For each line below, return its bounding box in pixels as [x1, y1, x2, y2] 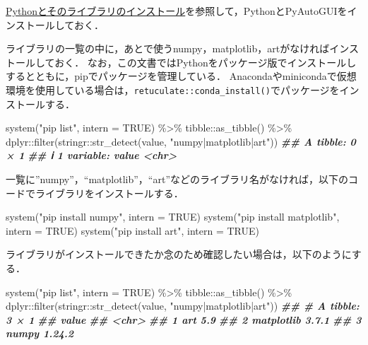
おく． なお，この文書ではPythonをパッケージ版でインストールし [54, 54, 357, 69]
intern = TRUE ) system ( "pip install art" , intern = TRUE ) [6, 223, 259, 238]
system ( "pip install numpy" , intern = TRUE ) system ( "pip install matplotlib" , [6, 209, 340, 224]
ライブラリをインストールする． [35, 185, 184, 200]
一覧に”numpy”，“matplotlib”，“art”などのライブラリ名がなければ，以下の [6, 172, 348, 186]
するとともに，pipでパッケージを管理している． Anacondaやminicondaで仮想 [6, 69, 357, 83]
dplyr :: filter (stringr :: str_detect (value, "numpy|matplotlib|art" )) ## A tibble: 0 [6, 134, 356, 148]
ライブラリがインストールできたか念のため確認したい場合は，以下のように [6, 247, 352, 262]
